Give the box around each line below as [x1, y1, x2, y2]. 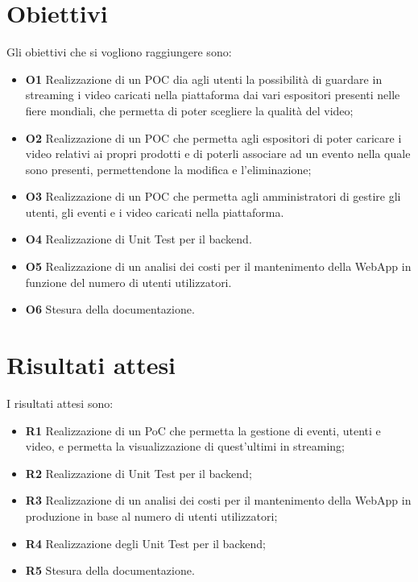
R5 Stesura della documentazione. [25, 562, 195, 579]
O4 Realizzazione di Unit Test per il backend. [25, 231, 252, 247]
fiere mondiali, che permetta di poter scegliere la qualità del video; [25, 102, 354, 118]
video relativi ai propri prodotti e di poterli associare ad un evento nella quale [25, 145, 411, 162]
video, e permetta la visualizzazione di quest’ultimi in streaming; [25, 438, 345, 455]
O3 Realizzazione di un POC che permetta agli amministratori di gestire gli [25, 188, 401, 205]
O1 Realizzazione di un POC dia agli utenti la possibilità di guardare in [25, 70, 383, 87]
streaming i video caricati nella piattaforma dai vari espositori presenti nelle [25, 86, 400, 103]
